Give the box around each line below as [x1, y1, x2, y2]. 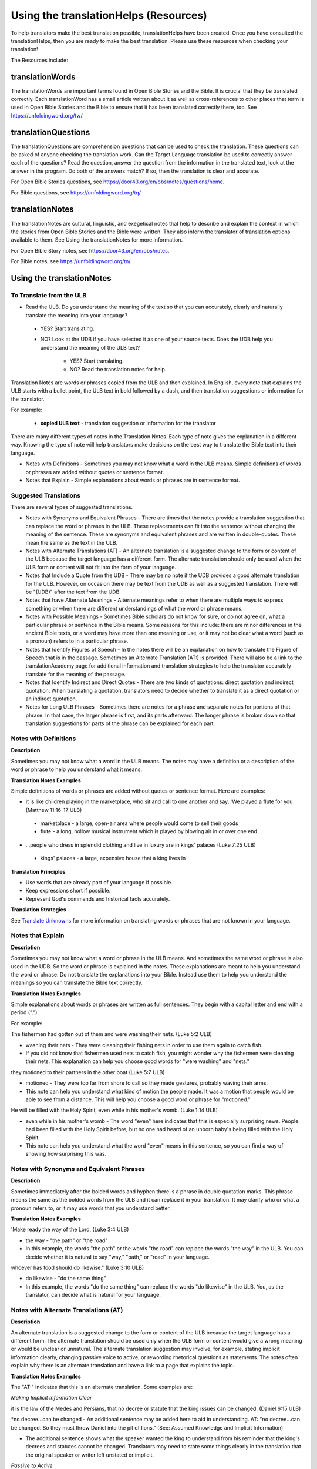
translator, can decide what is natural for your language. [25, 1292, 161, 1299]
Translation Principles [11, 868, 66, 875]
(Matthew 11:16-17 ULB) [25, 806, 82, 813]
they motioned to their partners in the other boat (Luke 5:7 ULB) [11, 1068, 165, 1075]
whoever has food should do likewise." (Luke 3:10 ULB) [11, 1264, 144, 1271]
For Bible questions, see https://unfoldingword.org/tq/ [11, 189, 141, 196]
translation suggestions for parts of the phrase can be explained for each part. [25, 720, 215, 727]
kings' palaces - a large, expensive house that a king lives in [40, 855, 186, 862]
